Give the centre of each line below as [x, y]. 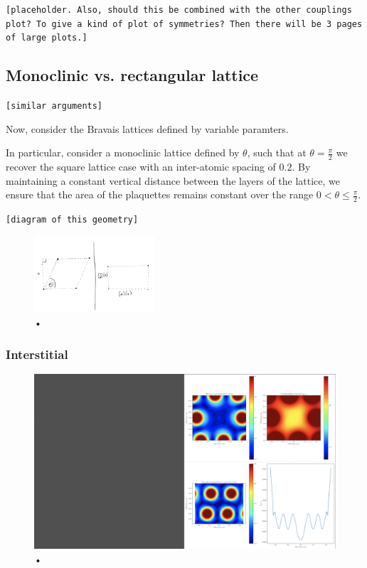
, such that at [277, 152]
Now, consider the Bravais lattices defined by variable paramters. [147, 128]
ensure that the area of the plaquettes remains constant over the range [160, 194]
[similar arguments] [54, 106]
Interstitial [37, 354]
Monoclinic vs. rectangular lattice [132, 75]
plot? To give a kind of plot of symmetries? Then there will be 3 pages [184, 24]
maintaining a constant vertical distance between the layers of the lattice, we [173, 180]
